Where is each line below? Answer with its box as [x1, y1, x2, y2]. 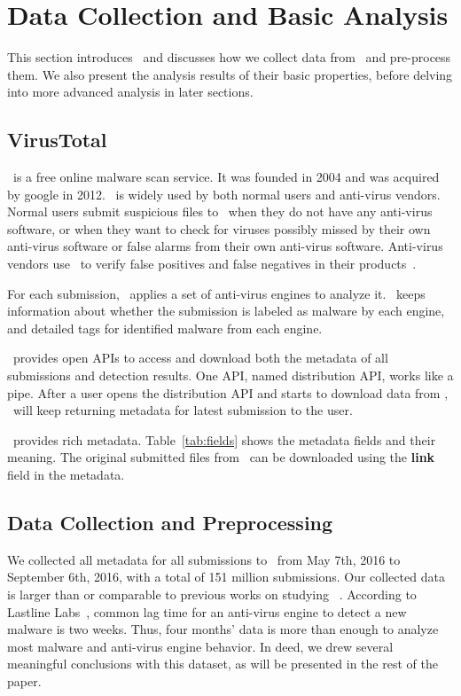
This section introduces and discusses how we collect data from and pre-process [7, 48, 451, 66]
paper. [7, 671, 42, 690]
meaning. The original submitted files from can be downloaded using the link [7, 448, 435, 466]
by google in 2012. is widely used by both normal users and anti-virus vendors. [7, 184, 441, 203]
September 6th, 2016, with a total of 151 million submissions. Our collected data [7, 567, 445, 586]
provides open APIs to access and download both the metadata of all [12, 348, 388, 367]
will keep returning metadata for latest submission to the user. [12, 401, 353, 419]
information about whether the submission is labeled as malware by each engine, [7, 301, 445, 320]
